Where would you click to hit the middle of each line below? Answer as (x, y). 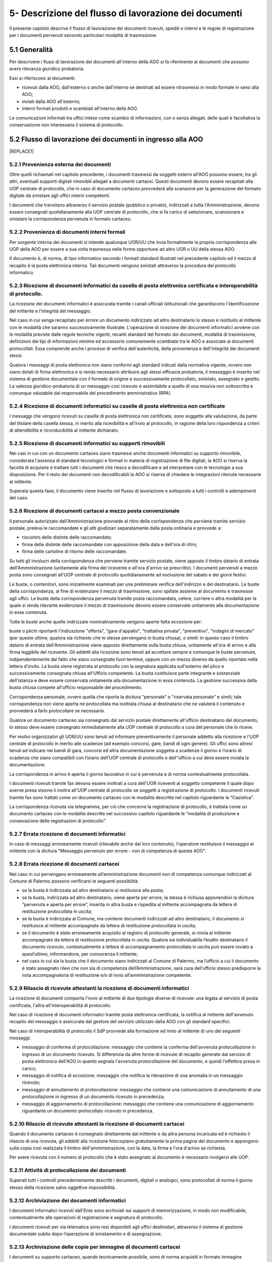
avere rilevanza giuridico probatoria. (47, 69)
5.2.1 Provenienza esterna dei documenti (60, 164)
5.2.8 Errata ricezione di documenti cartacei (64, 864)
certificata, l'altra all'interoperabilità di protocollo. (60, 1005)
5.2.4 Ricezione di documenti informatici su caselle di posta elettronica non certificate (117, 406)
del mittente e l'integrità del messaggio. (50, 311)
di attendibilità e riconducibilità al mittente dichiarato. (64, 430)
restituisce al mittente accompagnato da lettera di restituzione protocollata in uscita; (109, 926)
